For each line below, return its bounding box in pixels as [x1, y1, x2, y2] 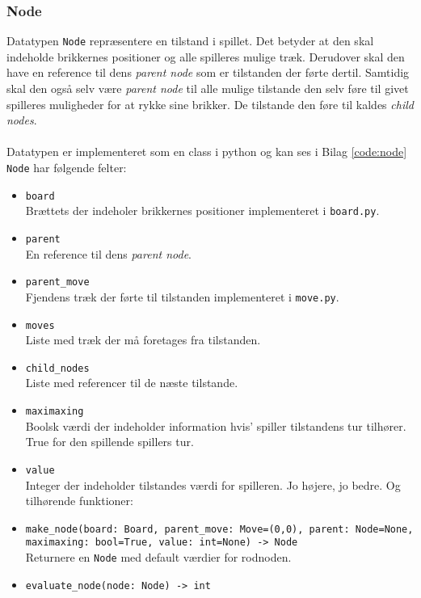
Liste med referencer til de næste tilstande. [25, 374, 238, 391]
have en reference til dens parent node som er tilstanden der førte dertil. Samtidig [6, 64, 410, 81]
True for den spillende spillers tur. [25, 433, 194, 450]
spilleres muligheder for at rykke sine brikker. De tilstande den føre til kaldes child [6, 95, 414, 112]
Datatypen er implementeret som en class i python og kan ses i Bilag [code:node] [6, 143, 407, 160]
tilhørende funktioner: [25, 492, 133, 509]
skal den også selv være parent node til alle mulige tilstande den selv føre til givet [6, 80, 409, 97]
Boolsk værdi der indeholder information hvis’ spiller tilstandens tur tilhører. [25, 417, 406, 434]
